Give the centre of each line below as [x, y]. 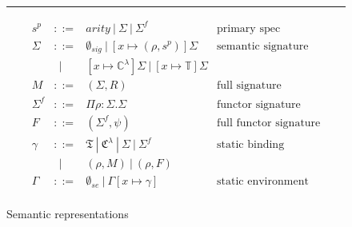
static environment [263, 182]
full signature [249, 86]
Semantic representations [68, 214]
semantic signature [263, 46]
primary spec [249, 28]
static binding [251, 145]
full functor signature [269, 123]
